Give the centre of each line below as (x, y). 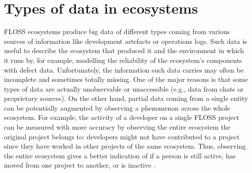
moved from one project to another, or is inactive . (80, 165)
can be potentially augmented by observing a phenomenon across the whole (117, 107)
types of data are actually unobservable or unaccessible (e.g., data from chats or (124, 88)
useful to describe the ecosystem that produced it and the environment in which (124, 50)
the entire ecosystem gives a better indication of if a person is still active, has (120, 155)
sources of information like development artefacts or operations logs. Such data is (126, 41)
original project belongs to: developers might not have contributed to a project (122, 136)
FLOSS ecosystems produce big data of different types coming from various (117, 31)
